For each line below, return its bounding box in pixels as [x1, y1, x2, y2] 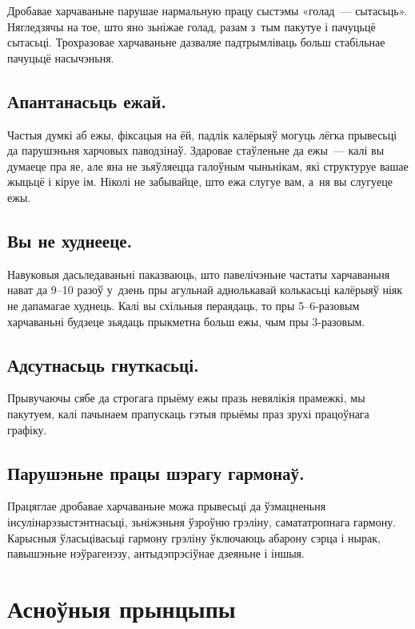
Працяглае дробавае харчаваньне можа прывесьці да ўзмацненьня [7, 498, 326, 514]
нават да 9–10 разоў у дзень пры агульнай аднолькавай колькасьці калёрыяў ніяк [7, 281, 403, 298]
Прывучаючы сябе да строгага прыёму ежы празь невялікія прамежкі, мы [7, 389, 365, 406]
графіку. [7, 421, 47, 437]
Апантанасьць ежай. [7, 88, 167, 113]
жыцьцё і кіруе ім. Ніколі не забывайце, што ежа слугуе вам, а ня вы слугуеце [7, 173, 393, 190]
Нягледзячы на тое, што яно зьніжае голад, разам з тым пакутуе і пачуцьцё [7, 18, 376, 34]
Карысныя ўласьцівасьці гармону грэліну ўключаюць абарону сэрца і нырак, [7, 529, 381, 546]
